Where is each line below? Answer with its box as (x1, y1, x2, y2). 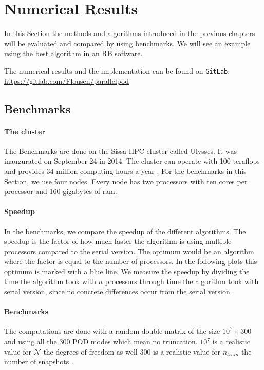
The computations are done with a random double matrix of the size (4, 326, 220, 337)
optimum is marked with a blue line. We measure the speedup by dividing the (4, 266, 250, 276)
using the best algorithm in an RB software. (4, 48, 143, 59)
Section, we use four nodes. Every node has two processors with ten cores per (4, 175, 248, 186)
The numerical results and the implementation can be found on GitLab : (4, 65, 230, 76)
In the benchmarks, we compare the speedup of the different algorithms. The (4, 225, 246, 236)
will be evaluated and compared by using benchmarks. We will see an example (4, 38, 251, 48)
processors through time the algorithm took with (105, 276, 259, 287)
